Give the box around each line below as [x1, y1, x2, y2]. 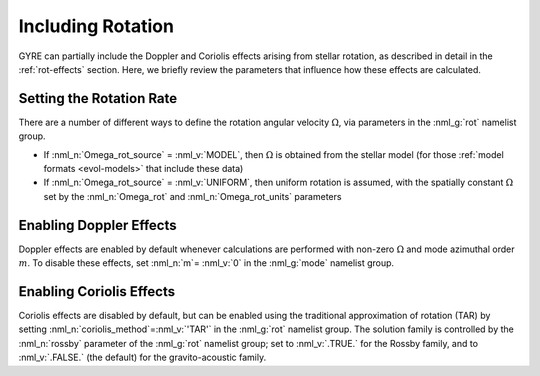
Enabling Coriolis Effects [18, 283, 176, 300]
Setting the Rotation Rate [18, 90, 178, 107]
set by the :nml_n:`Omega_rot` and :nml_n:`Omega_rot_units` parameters [43, 190, 342, 202]
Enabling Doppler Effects [18, 216, 177, 234]
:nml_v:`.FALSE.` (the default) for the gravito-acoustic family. [18, 351, 267, 364]
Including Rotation [18, 15, 175, 37]
